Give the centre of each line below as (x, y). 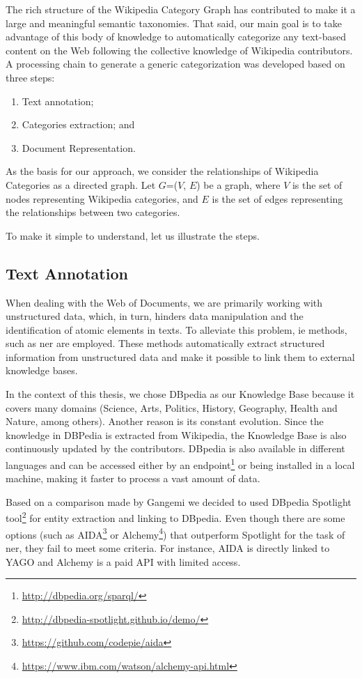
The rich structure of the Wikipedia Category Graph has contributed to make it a (181, 9)
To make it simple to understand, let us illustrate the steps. (133, 235)
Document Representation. (79, 147)
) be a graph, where (238, 184)
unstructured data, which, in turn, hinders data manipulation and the (155, 316)
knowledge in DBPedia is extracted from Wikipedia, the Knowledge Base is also (176, 434)
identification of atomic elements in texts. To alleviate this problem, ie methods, (176, 329)
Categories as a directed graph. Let (81, 184)
